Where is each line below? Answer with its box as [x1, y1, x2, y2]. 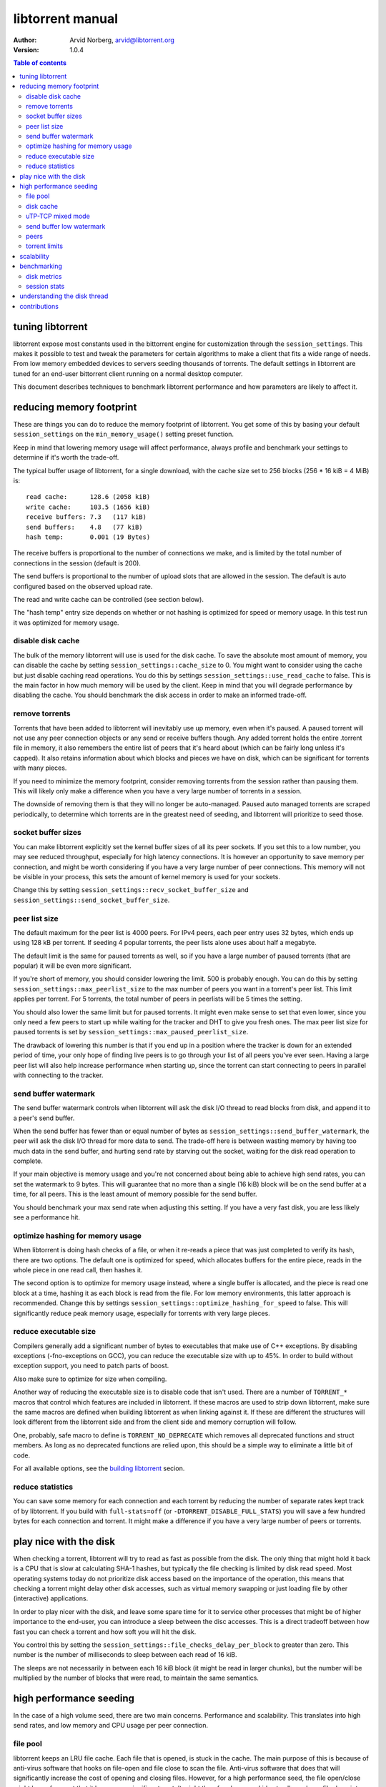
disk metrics [26, 272, 62, 280]
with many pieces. [13, 763, 67, 772]
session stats [26, 282, 65, 290]
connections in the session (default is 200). [13, 558, 141, 568]
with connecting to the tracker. [13, 1071, 104, 1079]
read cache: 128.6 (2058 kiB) [26, 493, 151, 501]
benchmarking [19, 262, 62, 271]
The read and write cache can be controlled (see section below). [13, 595, 204, 603]
